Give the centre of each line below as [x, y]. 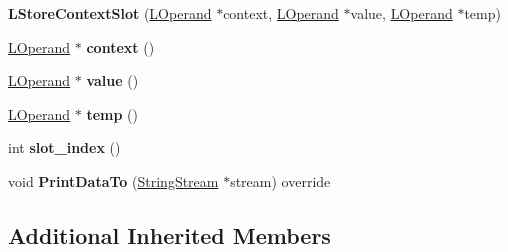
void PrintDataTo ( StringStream [113, 180]
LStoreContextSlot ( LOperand [110, 13]
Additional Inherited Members [169, 234]
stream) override [280, 180]
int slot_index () [64, 147]
